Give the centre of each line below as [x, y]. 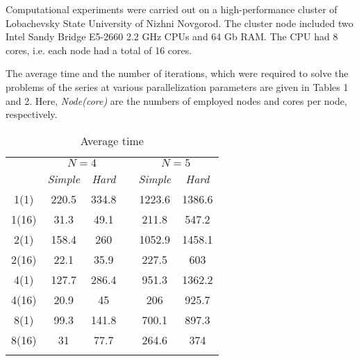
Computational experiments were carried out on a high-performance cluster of [172, 9]
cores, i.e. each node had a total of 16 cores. [99, 50]
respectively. [32, 114]
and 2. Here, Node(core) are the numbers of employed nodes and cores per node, [176, 100]
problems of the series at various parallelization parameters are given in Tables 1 [177, 86]
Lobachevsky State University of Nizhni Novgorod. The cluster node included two [179, 23]
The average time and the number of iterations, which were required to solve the [177, 73]
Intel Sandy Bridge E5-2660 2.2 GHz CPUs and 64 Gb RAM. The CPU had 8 [172, 36]
